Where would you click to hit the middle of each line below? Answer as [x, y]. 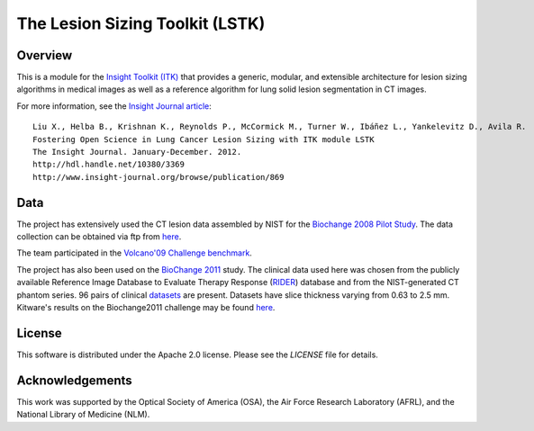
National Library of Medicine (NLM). [83, 415]
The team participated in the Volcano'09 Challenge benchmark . [134, 253]
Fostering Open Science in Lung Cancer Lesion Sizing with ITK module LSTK [204, 139]
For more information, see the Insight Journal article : [114, 106]
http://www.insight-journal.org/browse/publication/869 [158, 177]
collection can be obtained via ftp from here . [99, 237]
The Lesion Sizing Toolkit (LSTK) [141, 23]
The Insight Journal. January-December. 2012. [137, 152]
